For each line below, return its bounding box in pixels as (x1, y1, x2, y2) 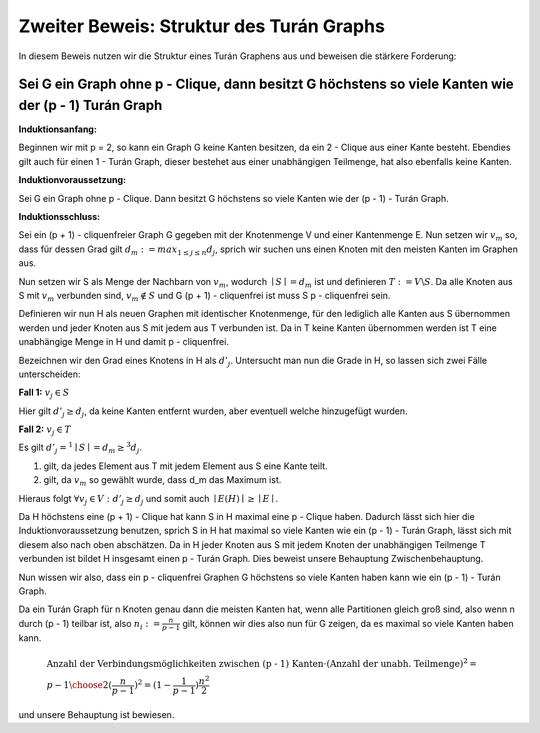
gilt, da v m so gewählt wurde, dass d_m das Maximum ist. (43, 474, 282, 489)
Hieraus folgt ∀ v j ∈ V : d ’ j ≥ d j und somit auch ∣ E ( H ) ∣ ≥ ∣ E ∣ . (18, 492, 279, 507)
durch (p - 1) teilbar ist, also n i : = (18, 617, 161, 632)
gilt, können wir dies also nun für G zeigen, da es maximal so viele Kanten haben (181, 617, 514, 629)
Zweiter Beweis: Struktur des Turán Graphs (18, 15, 385, 37)
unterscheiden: (18, 368, 81, 380)
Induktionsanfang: (18, 123, 97, 135)
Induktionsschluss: (18, 211, 101, 222)
